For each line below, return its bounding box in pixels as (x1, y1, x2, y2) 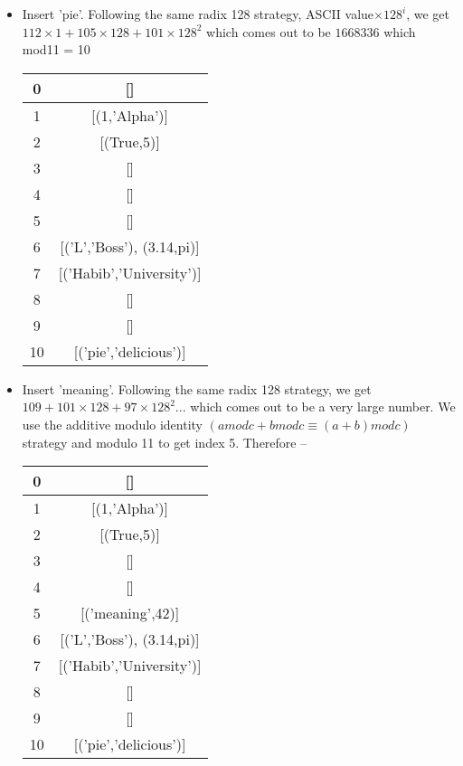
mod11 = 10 (22, 40, 90, 59)
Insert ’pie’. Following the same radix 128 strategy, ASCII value (22, 5, 374, 23)
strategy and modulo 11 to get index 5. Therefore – (22, 432, 307, 451)
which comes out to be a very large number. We (190, 397, 456, 416)
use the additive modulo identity (22, 414, 203, 433)
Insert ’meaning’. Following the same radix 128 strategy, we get (22, 379, 372, 398)
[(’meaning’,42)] (80, 602, 180, 624)
